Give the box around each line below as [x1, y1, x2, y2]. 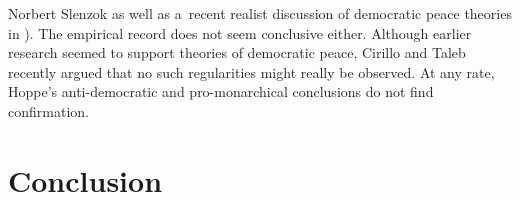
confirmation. [8, 100, 89, 121]
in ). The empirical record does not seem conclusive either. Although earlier [8, 22, 472, 43]
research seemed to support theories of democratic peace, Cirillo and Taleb [8, 42, 466, 63]
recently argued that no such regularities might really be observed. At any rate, [8, 61, 495, 82]
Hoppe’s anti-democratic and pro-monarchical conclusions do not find [8, 81, 434, 102]
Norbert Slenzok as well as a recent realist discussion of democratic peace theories [8, 3, 512, 23]
